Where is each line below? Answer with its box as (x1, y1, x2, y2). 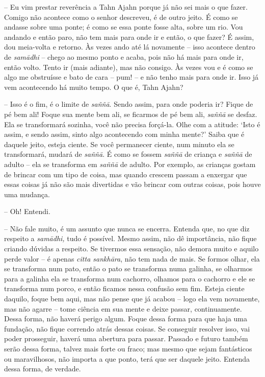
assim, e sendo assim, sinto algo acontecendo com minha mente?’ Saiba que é (4, 129, 245, 139)
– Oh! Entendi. (4, 206, 50, 217)
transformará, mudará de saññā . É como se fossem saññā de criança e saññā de (4, 149, 252, 159)
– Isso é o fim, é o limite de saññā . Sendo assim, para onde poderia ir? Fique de (4, 99, 253, 109)
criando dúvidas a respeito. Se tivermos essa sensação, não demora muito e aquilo (4, 243, 259, 254)
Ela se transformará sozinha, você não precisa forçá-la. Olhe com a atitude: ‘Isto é (4, 119, 260, 129)
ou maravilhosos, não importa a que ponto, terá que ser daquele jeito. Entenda (4, 353, 250, 364)
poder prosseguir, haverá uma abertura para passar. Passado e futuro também (4, 333, 248, 344)
